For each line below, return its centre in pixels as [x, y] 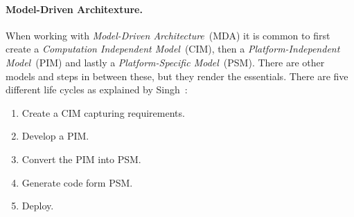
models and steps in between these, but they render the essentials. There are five [177, 76]
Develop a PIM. [55, 136]
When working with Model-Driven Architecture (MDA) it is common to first [168, 35]
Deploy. [38, 206]
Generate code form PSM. [77, 182]
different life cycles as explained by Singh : [97, 89]
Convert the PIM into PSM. [81, 159]
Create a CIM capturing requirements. [103, 112]
